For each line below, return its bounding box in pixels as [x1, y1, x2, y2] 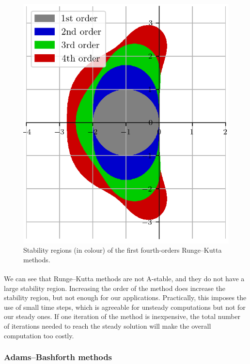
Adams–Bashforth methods [4, 351, 112, 363]
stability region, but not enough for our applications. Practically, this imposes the [4, 292, 247, 303]
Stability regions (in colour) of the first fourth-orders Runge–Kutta [23, 245, 222, 255]
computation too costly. [4, 330, 74, 340]
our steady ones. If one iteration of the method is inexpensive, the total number [4, 311, 241, 321]
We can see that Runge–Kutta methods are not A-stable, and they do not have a [4, 273, 245, 284]
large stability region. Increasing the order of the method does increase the [4, 283, 226, 293]
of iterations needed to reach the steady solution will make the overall [4, 321, 211, 331]
